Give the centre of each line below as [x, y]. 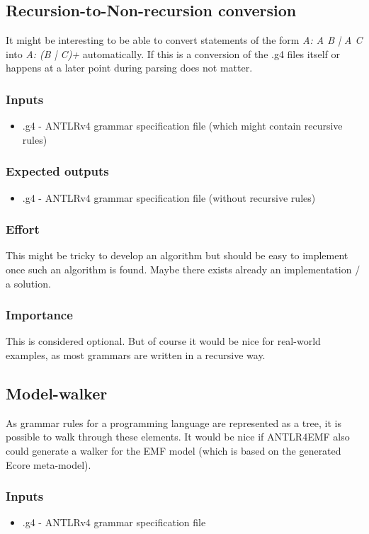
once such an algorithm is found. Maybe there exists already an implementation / [183, 269]
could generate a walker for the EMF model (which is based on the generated [174, 450]
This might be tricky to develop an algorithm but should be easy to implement [177, 255]
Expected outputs [57, 171]
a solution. [28, 283]
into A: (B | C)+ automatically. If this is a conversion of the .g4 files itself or [173, 53]
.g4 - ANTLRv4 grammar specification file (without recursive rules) [169, 197]
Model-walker [57, 393]
